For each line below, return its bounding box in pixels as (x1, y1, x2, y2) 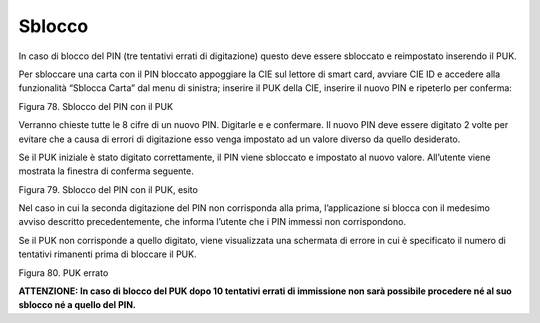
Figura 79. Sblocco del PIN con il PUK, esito (18, 183, 199, 195)
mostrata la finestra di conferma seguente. (18, 165, 194, 177)
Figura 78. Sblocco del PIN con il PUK (18, 100, 174, 112)
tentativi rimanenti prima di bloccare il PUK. (18, 248, 197, 260)
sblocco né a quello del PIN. (18, 299, 137, 311)
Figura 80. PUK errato (18, 266, 109, 279)
